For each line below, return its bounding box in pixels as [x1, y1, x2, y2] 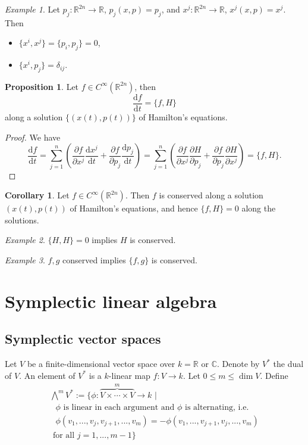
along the [241, 202, 276, 214]
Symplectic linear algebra [5, 288, 217, 313]
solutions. [5, 213, 39, 226]
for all [52, 431, 75, 440]
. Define [260, 369, 288, 381]
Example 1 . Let [5, 3, 60, 15]
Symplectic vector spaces [5, 329, 161, 348]
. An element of [19, 369, 76, 381]
